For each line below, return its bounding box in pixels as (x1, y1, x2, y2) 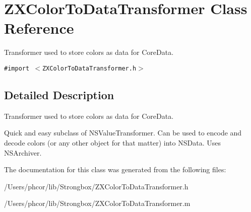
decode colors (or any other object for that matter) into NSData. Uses (4, 137, 221, 148)
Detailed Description (4, 87, 114, 102)
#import (4, 64, 30, 72)
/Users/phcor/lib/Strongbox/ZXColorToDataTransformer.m (4, 198, 191, 208)
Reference (4, 18, 74, 38)
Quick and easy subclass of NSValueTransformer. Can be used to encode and (4, 127, 242, 138)
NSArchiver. (4, 147, 42, 158)
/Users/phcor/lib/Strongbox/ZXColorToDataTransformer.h (4, 181, 189, 191)
